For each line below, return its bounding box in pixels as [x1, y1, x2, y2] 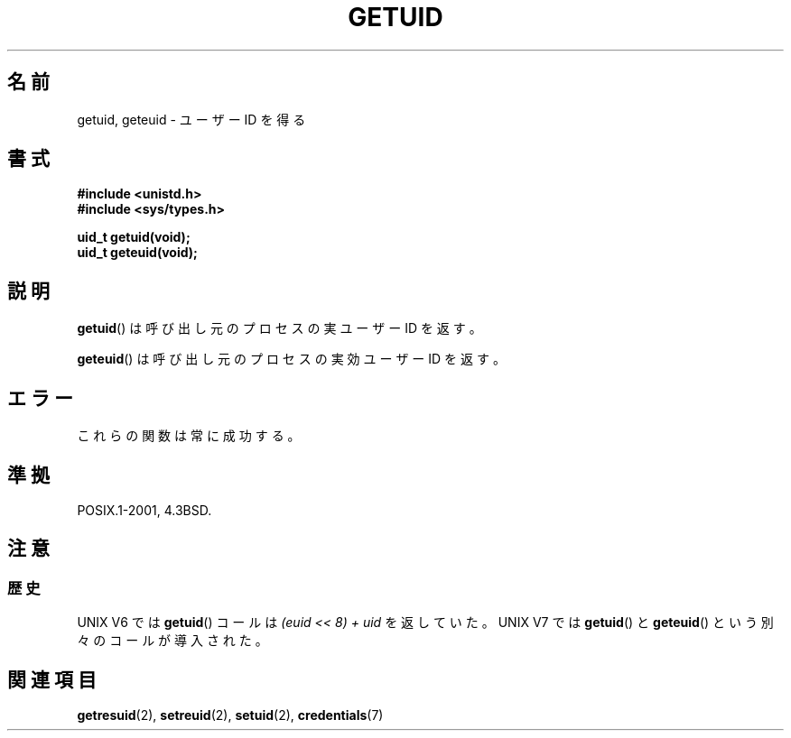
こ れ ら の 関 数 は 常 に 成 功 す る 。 [77, 428, 301, 444]
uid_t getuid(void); [77, 229, 191, 245]
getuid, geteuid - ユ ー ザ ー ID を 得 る [77, 111, 306, 127]
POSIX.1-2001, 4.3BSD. [77, 502, 212, 518]
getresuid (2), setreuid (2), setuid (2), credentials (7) [77, 707, 384, 724]
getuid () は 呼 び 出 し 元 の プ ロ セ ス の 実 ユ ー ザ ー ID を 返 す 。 [77, 320, 482, 337]
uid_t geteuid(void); [77, 244, 198, 261]
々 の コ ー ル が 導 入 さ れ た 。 [77, 632, 268, 649]
